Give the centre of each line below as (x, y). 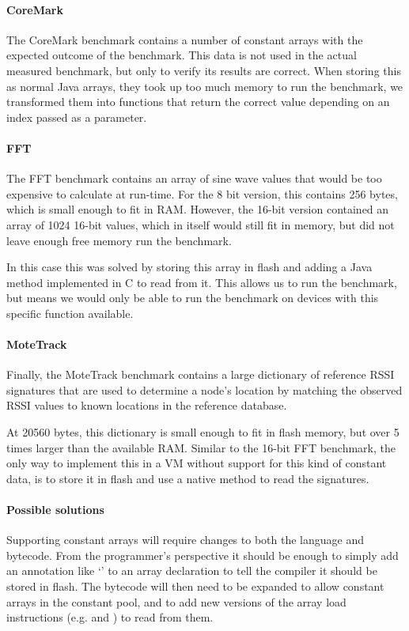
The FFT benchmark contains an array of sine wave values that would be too (194, 178)
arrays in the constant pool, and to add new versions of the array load (176, 601)
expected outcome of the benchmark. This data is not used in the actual (182, 55)
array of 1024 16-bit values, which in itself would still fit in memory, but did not (201, 224)
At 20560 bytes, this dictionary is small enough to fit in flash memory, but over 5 (203, 432)
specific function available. (70, 313)
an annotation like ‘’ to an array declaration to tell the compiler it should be (192, 571)
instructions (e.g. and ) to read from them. (110, 617)
